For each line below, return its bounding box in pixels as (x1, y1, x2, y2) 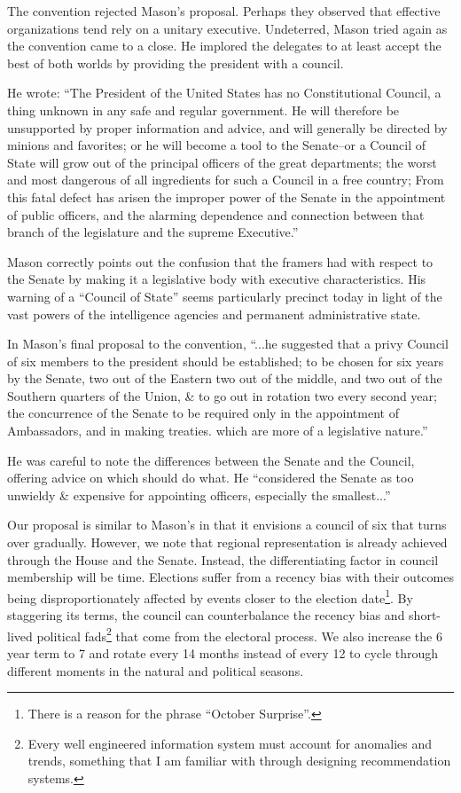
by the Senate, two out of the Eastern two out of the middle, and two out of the (7, 369, 442, 388)
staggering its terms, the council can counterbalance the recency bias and (7, 606, 405, 624)
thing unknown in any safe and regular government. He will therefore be (7, 100, 400, 119)
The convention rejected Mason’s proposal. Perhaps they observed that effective (7, 2, 441, 20)
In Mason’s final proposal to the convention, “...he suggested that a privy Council (7, 334, 449, 353)
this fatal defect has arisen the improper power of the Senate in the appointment (7, 187, 446, 206)
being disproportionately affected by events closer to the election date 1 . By (7, 585, 413, 607)
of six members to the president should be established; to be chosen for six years (7, 351, 444, 370)
